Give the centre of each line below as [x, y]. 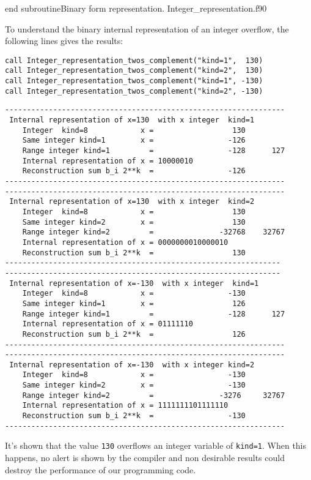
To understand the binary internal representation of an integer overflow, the [147, 28]
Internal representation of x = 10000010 [108, 161]
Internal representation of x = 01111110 [108, 324]
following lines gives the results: [64, 41]
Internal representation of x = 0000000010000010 [125, 242]
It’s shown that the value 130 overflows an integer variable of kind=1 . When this [156, 445]
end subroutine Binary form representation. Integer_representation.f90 [136, 8]
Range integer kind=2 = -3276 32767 [154, 395]
